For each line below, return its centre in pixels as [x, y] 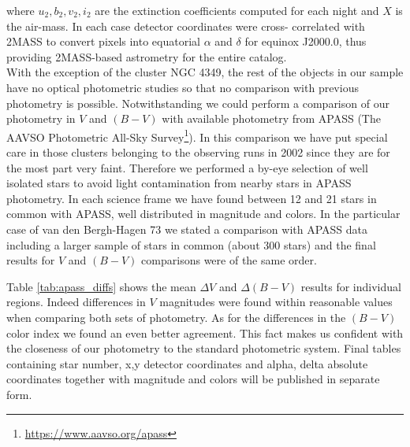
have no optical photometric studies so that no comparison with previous [183, 87]
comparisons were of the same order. [229, 260]
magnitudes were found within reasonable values [276, 302]
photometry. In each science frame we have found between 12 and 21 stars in [192, 198]
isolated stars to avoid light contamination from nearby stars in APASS [179, 183]
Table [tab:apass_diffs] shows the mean [101, 286]
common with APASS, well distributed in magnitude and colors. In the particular [203, 214]
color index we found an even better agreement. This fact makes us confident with [205, 332]
